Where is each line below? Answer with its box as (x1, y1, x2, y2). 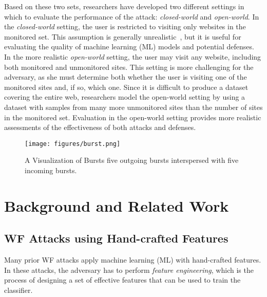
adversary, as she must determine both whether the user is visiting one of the (4, 71, 247, 82)
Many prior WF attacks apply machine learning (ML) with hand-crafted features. (4, 254, 261, 265)
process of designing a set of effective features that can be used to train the (4, 274, 241, 285)
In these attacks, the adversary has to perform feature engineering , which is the (4, 264, 254, 275)
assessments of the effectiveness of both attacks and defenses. (4, 122, 196, 133)
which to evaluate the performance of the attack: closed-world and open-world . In (4, 11, 259, 22)
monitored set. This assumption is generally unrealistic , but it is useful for (4, 31, 241, 42)
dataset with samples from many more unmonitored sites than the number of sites (4, 101, 263, 112)
